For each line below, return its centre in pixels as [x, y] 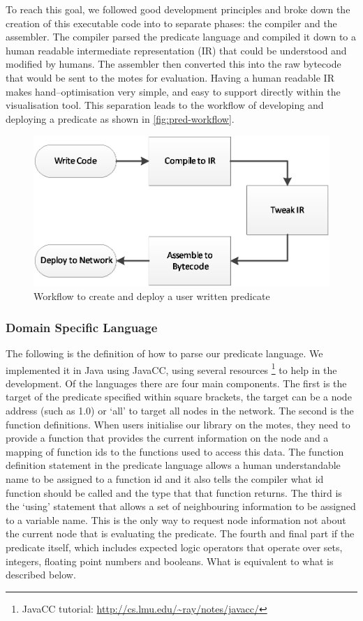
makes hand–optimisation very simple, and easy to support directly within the [173, 91]
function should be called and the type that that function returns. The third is [174, 492]
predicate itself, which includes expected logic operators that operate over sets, [174, 547]
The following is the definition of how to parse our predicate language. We [164, 353]
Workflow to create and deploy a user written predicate [152, 296]
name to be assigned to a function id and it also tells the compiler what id [165, 478]
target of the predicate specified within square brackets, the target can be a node [179, 397]
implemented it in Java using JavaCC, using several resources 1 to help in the [171, 368]
